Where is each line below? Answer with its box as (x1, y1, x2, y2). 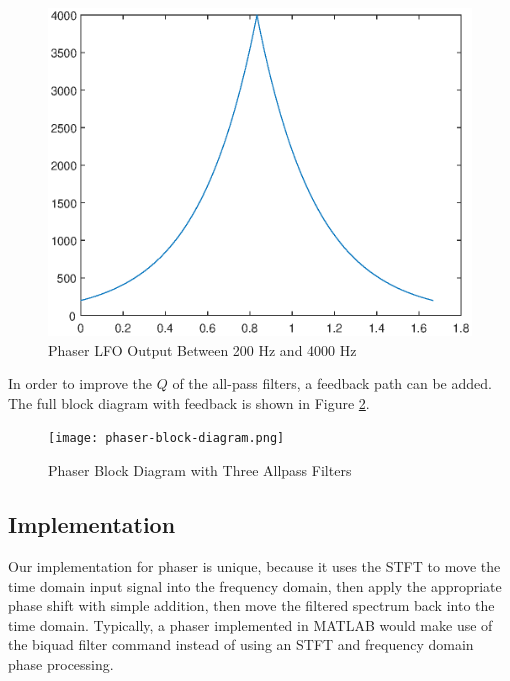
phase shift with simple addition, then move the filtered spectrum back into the (8, 595, 495, 616)
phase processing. (8, 653, 114, 674)
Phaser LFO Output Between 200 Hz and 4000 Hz (48, 339, 357, 360)
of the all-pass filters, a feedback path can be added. (172, 373, 492, 394)
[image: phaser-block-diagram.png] (48, 431, 285, 446)
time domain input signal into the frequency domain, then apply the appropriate (8, 575, 502, 596)
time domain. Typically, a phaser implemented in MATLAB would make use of (8, 614, 493, 635)
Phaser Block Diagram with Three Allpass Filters (48, 460, 352, 481)
